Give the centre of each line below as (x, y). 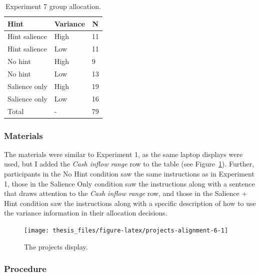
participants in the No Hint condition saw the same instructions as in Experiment (129, 173)
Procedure (25, 269)
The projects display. (56, 246)
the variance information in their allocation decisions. (86, 213)
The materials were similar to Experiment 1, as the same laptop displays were (123, 154)
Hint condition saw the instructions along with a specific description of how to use (130, 203)
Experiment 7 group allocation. (53, 6)
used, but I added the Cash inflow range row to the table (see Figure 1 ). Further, (129, 164)
